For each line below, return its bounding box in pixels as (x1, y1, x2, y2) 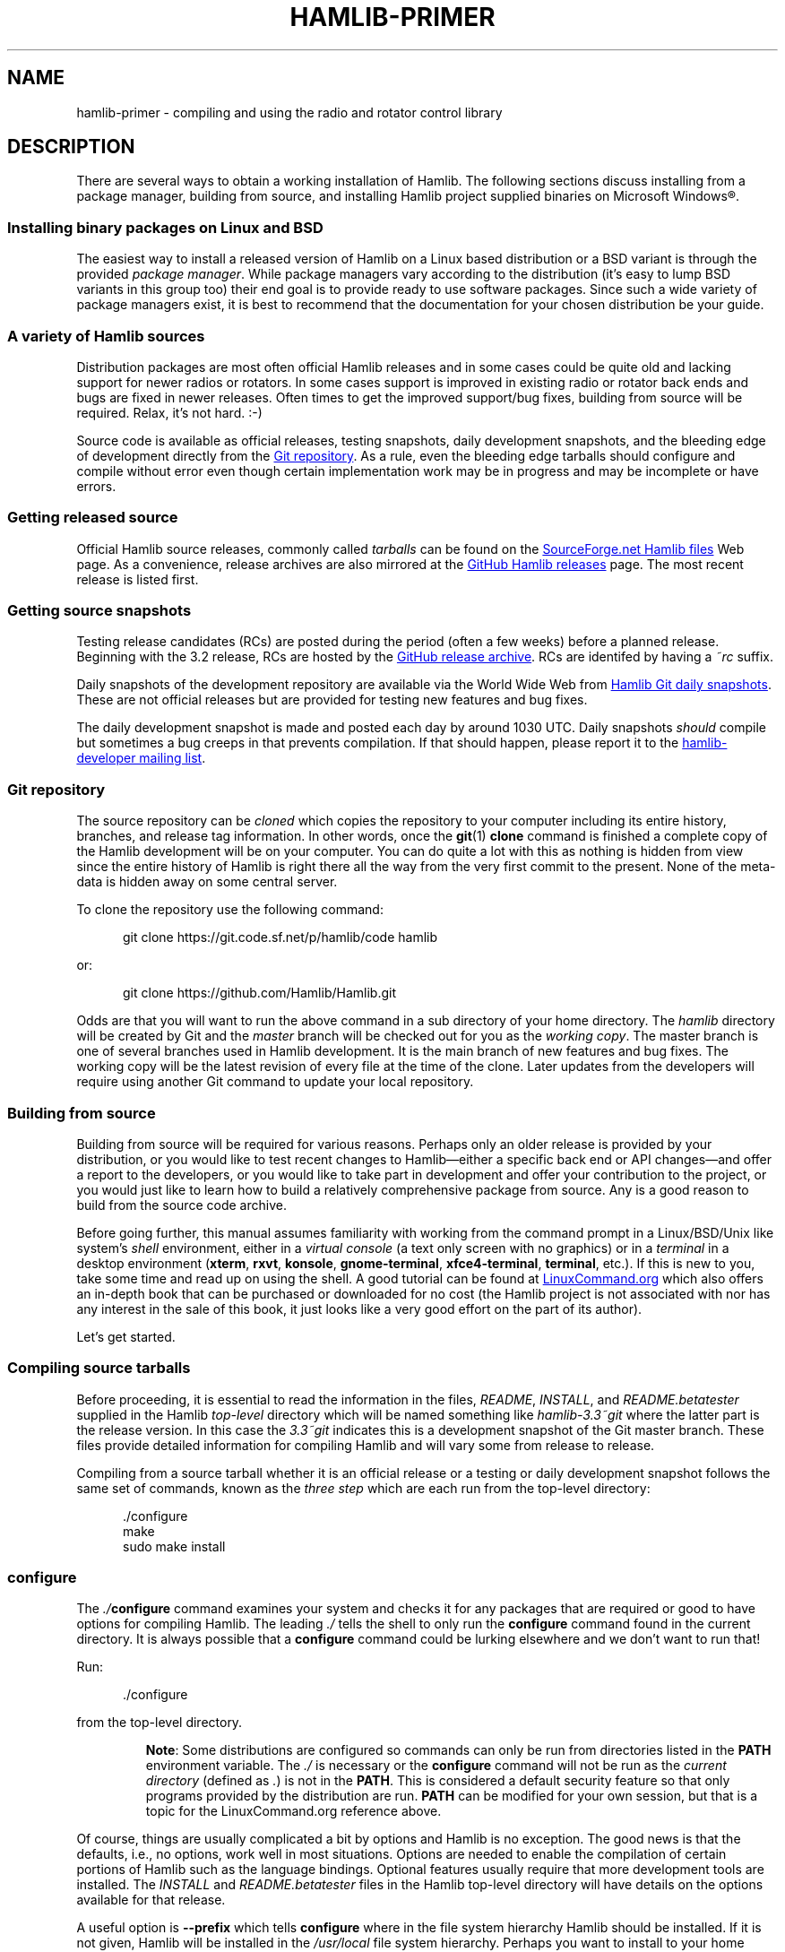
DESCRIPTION (7, 135, 135, 159)
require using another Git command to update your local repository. (76, 1074, 474, 1090)
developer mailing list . (76, 750, 206, 766)
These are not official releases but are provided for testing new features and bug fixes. (76, 692, 588, 708)
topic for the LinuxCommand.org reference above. (145, 1803, 442, 1819)
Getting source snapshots (7, 601, 192, 620)
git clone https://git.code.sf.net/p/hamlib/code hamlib (123, 929, 438, 946)
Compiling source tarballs (7, 1359, 191, 1378)
